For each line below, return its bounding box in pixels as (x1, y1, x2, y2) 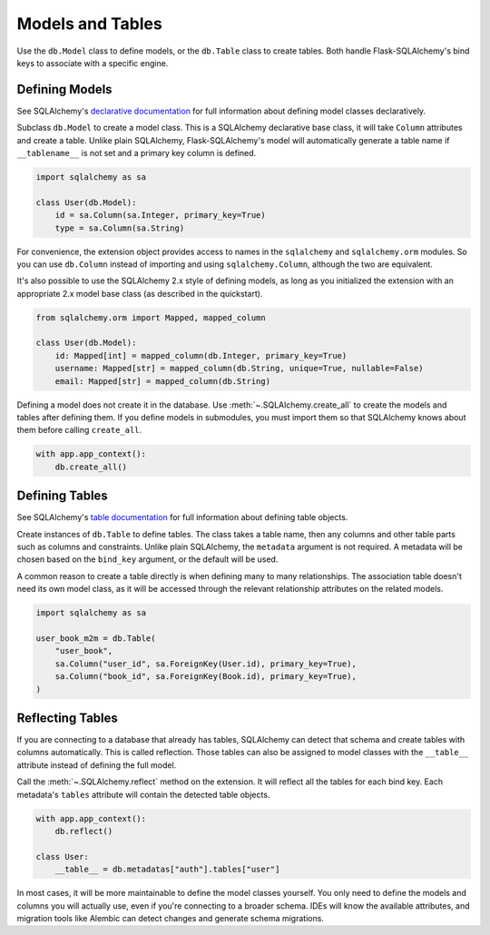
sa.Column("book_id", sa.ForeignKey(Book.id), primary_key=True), (54, 672, 358, 682)
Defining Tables (16, 488, 108, 504)
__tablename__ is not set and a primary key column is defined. (16, 148, 257, 159)
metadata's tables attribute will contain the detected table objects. (16, 789, 270, 800)
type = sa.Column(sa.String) (54, 222, 185, 233)
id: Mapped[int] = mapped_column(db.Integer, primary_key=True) (54, 350, 348, 360)
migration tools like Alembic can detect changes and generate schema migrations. (16, 912, 324, 923)
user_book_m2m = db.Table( (35, 634, 156, 644)
